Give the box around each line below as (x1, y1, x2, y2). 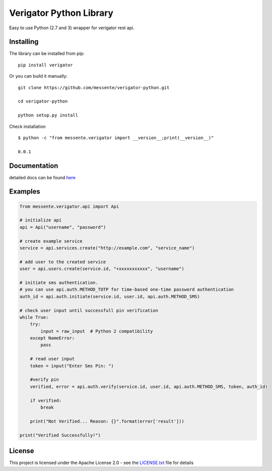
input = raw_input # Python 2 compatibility (40, 328, 153, 334)
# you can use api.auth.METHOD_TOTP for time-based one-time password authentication (19, 287, 234, 292)
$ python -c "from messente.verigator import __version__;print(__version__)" (18, 135, 214, 141)
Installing (9, 38, 39, 46)
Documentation (9, 161, 58, 170)
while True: (19, 314, 49, 320)
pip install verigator (18, 62, 73, 68)
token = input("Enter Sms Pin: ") (30, 363, 114, 368)
